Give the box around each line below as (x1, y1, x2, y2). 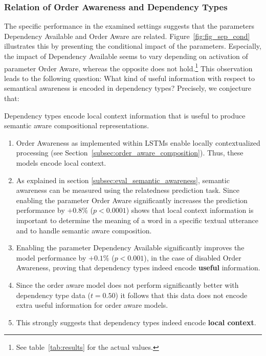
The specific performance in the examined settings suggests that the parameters (4, 21, 255, 31)
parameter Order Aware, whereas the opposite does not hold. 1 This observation (4, 61, 253, 73)
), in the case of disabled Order (144, 252, 241, 263)
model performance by (16, 252, 86, 263)
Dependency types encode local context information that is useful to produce (4, 110, 246, 121)
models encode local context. (16, 157, 106, 168)
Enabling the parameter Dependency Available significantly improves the (16, 242, 245, 253)
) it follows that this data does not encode (115, 289, 248, 300)
